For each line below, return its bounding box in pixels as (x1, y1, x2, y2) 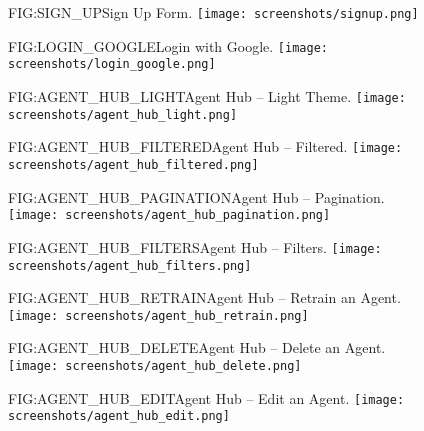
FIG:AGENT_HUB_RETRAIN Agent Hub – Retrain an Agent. (8, 287, 401, 308)
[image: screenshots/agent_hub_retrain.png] (8, 308, 309, 323)
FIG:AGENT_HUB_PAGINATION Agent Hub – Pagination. (8, 186, 385, 207)
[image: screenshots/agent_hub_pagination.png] (8, 208, 331, 223)
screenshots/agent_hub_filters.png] (8, 258, 252, 273)
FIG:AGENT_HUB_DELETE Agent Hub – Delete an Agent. (8, 337, 386, 358)
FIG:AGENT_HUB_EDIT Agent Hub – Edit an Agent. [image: (8, 387, 405, 408)
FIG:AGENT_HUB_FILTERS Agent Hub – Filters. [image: (8, 236, 382, 257)
